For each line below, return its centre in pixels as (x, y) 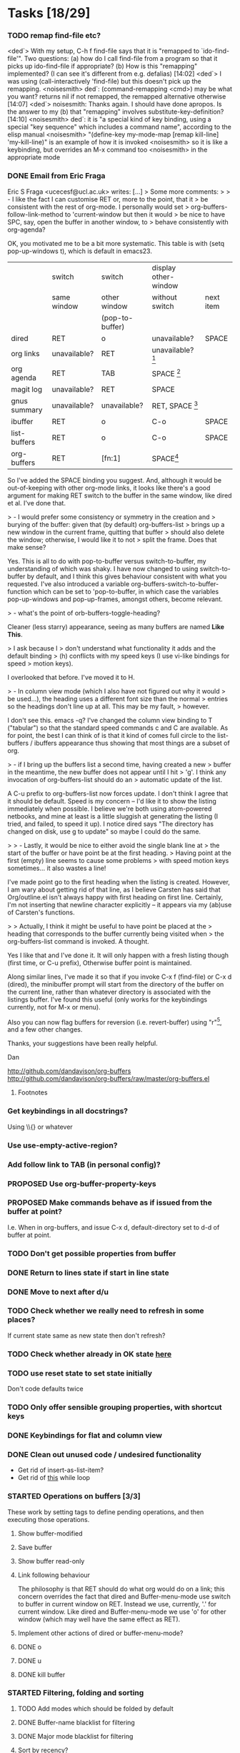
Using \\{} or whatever (40, 1127)
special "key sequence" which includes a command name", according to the (120, 127)
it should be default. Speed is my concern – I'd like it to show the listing (112, 801)
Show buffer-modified (50, 1533)
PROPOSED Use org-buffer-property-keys (82, 1183)
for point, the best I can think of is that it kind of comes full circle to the (111, 735)
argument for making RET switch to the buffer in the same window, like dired (120, 495)
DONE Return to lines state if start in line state (88, 1273)
